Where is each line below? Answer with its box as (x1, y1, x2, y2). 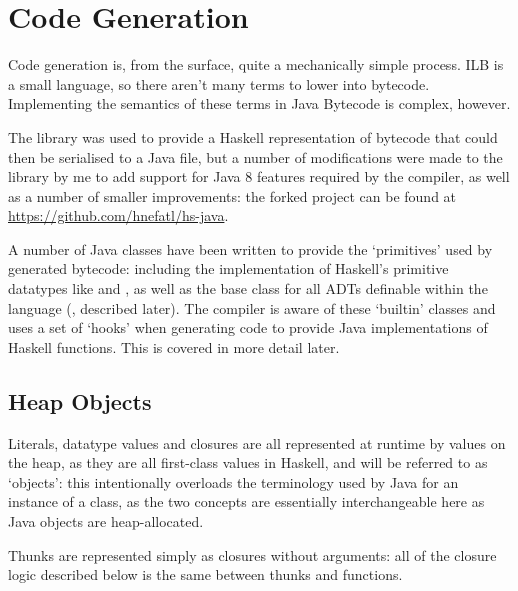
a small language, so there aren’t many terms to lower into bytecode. (8, 73, 430, 94)
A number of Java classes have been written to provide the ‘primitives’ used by (8, 238, 493, 259)
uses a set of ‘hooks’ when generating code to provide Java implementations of (8, 317, 488, 338)
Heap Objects (8, 385, 152, 416)
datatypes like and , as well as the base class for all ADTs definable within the (8, 278, 488, 299)
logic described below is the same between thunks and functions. (8, 564, 403, 585)
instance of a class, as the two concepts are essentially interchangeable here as (8, 491, 485, 512)
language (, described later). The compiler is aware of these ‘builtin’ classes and (8, 297, 496, 318)
